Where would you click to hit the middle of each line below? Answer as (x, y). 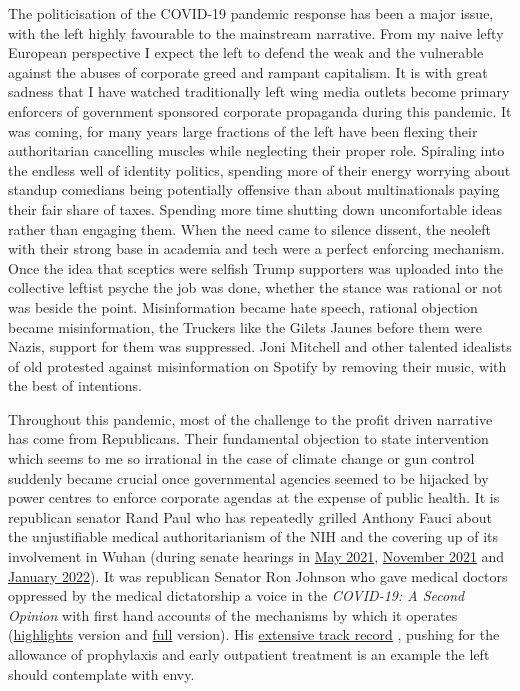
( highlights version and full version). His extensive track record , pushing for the (254, 634)
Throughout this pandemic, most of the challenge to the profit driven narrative (250, 418)
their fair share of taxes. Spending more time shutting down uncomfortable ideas (255, 208)
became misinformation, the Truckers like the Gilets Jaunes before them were (245, 326)
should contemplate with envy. (101, 673)
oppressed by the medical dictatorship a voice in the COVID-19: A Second (236, 595)
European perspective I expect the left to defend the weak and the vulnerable (246, 52)
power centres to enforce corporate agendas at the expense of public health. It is (254, 497)
